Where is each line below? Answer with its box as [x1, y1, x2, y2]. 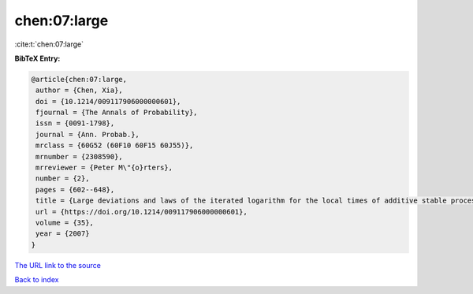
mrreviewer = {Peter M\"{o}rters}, [35, 163, 173, 173]
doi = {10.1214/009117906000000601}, [35, 97, 181, 106]
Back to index [14, 275, 59, 285]
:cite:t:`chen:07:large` [14, 39, 84, 49]
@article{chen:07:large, [31, 75, 128, 84]
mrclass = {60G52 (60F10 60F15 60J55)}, [35, 141, 194, 150]
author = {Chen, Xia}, [35, 86, 124, 95]
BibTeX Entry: [14, 54, 61, 63]
